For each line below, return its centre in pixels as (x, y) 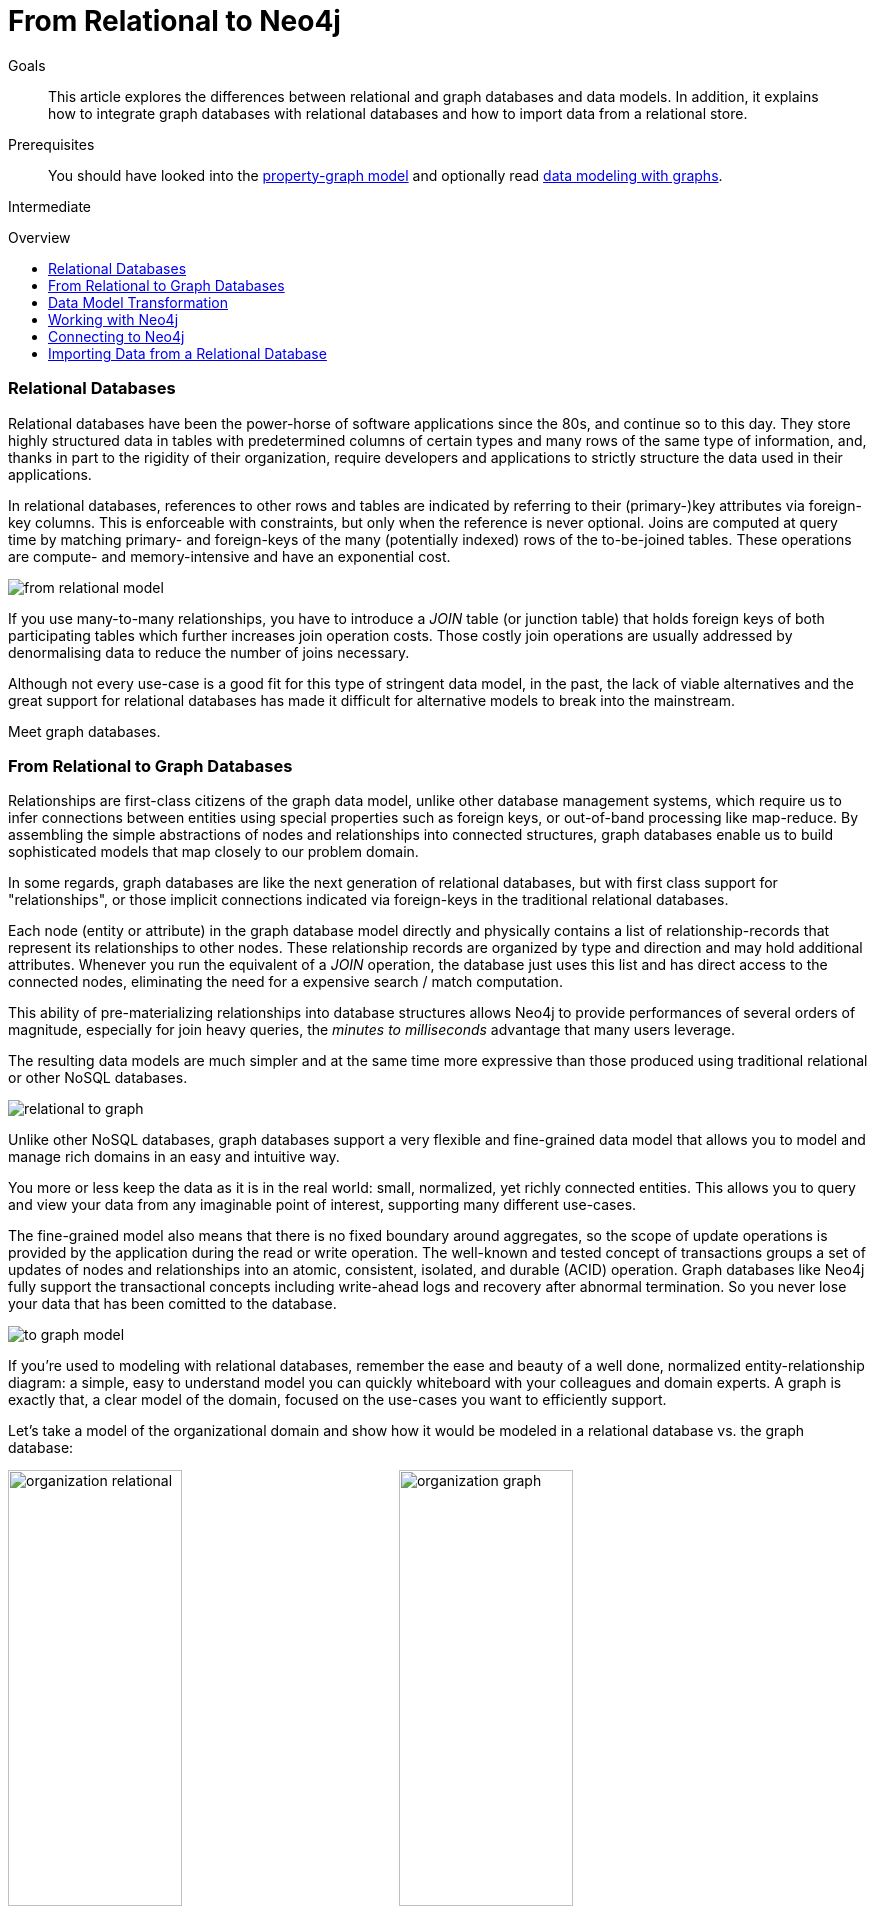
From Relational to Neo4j (174, 21)
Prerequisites (51, 144)
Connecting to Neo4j (116, 336)
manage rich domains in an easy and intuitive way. (174, 1157)
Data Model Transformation (138, 302)
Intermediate (49, 206)
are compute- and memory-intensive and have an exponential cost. (229, 556)
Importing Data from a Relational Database (187, 353)
